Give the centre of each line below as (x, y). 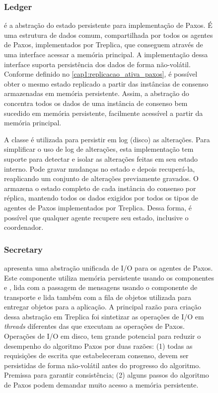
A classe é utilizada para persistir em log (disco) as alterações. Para (107, 139)
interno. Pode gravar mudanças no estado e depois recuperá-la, (100, 168)
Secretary (23, 249)
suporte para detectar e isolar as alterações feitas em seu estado (101, 158)
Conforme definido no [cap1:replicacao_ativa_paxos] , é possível (101, 74)
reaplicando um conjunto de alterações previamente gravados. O (101, 178)
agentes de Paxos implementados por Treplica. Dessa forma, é (98, 207)
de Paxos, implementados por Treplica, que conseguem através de (104, 45)
